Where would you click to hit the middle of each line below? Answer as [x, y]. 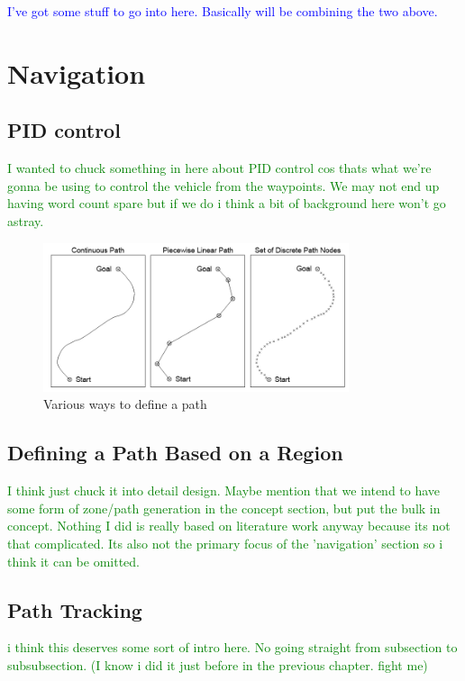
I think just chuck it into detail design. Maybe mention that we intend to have [224, 490]
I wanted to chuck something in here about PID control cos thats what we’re [219, 168]
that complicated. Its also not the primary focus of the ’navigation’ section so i [225, 544]
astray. [26, 220]
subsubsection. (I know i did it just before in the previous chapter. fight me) [218, 665]
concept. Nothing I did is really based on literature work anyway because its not [229, 526]
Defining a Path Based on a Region [175, 453]
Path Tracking [75, 609]
